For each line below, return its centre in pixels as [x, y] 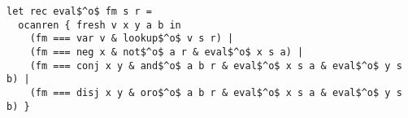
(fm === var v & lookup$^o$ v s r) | [132, 39]
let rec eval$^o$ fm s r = [79, 11]
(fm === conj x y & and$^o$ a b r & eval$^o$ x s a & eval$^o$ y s [216, 66]
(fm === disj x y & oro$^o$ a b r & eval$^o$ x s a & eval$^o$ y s [216, 92]
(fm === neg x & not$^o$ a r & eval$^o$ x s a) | [167, 52]
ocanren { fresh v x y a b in [100, 25]
